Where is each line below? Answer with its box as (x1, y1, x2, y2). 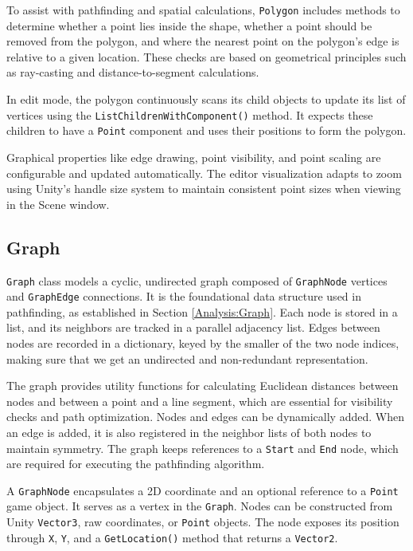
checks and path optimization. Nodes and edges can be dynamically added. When (6, 408, 404, 425)
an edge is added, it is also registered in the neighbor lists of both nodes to (6, 423, 372, 440)
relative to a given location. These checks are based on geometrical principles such (6, 48, 407, 65)
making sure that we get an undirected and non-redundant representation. (6, 350, 368, 367)
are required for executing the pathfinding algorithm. (6, 455, 265, 472)
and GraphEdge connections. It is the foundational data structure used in (6, 288, 361, 305)
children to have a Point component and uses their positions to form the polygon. (6, 122, 407, 139)
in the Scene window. (6, 195, 110, 212)
